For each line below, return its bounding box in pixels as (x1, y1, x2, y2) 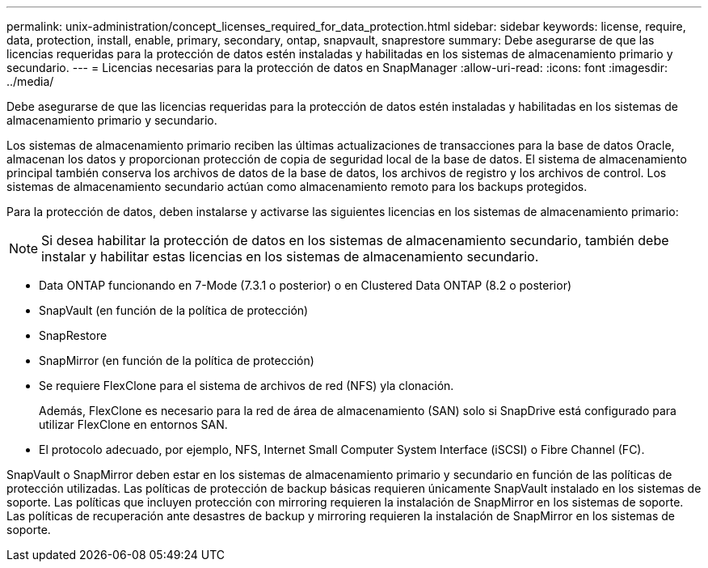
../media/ (6, 74, 54, 88)
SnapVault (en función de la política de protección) (39, 303, 309, 317)
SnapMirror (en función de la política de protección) (39, 354, 314, 367)
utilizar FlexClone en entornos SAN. (39, 418, 228, 431)
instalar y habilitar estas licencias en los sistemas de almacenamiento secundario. (41, 248, 539, 265)
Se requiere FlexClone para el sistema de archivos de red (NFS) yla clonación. (39, 379, 454, 392)
